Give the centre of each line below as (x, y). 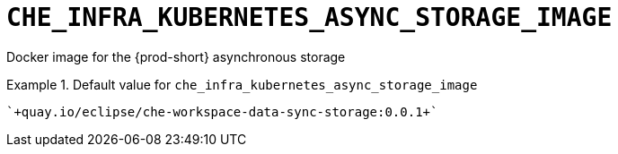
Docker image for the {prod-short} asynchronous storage (176, 56)
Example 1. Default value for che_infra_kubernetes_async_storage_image (242, 84)
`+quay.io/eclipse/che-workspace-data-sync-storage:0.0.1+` (222, 111)
